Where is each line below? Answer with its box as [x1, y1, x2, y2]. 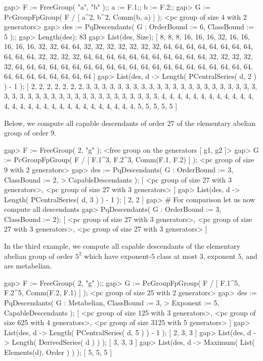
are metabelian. [4, 260, 52, 271]
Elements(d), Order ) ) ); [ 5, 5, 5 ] [4, 347, 112, 357]
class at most [157, 250, 198, 261]
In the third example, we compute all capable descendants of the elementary [4, 241, 241, 251]
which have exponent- [84, 250, 151, 261]
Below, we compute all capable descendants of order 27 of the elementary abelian [4, 117, 256, 128]
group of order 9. [4, 127, 57, 138]
